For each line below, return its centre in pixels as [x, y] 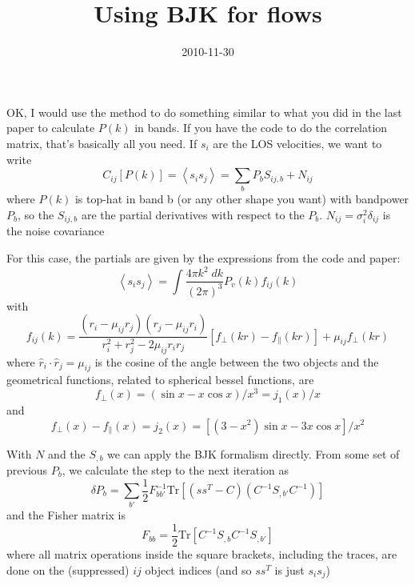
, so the [36, 215]
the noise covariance [56, 231]
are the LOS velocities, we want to [297, 143]
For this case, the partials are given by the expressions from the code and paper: [204, 258]
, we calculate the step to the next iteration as [175, 469]
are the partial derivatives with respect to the [193, 215]
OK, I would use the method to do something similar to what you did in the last [204, 112]
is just [289, 569]
